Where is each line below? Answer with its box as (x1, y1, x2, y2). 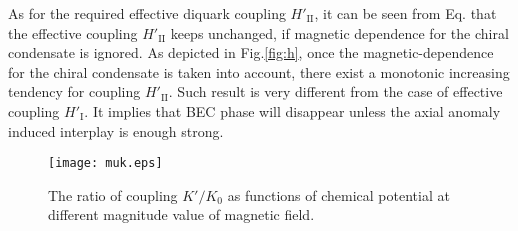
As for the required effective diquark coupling (8, 3, 286, 23)
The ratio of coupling (48, 184, 178, 205)
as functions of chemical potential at (227, 184, 450, 205)
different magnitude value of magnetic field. (48, 204, 315, 225)
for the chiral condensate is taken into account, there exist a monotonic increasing (8, 61, 510, 82)
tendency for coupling (8, 81, 141, 102)
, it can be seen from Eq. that (314, 3, 497, 23)
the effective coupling (8, 22, 138, 43)
